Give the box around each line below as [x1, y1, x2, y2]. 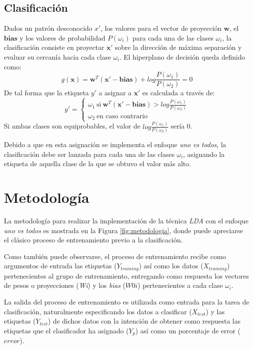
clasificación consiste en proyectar [4, 42, 105, 52]
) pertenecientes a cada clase [137, 280, 223, 290]
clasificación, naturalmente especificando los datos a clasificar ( [4, 306, 192, 316]
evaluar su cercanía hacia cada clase [4, 51, 111, 62]
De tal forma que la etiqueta [4, 87, 89, 98]
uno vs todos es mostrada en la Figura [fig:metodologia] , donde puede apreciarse [4, 225, 243, 235]
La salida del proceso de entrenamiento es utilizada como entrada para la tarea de [4, 297, 250, 307]
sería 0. [170, 121, 192, 131]
